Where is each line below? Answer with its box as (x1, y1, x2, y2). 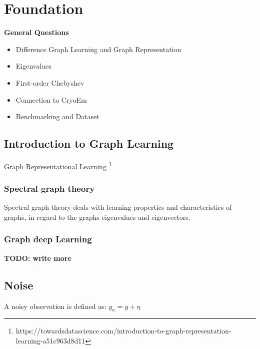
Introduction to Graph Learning (4, 136, 174, 151)
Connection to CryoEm (15, 94, 87, 105)
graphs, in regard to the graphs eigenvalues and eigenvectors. (4, 211, 190, 222)
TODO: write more (4, 252, 71, 263)
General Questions (4, 27, 69, 38)
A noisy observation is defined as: (4, 300, 106, 311)
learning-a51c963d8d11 (15, 335, 85, 345)
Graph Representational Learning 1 (4, 159, 112, 171)
